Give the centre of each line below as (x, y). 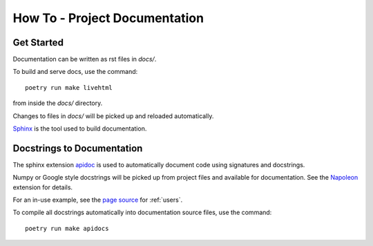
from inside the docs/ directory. (58, 103)
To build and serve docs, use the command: (75, 72)
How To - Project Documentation (108, 18)
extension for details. (42, 187)
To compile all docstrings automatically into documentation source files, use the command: (142, 212)
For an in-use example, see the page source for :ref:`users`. (98, 200)
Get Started (38, 42)
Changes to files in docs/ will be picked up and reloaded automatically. (113, 116)
